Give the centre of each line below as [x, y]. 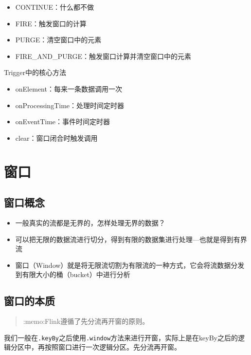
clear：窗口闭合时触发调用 [56, 138]
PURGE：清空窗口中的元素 [58, 40]
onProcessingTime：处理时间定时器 [70, 105]
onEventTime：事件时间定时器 [63, 121]
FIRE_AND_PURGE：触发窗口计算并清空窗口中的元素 [103, 56]
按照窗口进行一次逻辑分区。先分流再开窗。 [113, 347]
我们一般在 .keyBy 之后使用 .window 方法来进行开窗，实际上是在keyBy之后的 [121, 337]
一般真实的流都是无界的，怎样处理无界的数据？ [90, 222]
